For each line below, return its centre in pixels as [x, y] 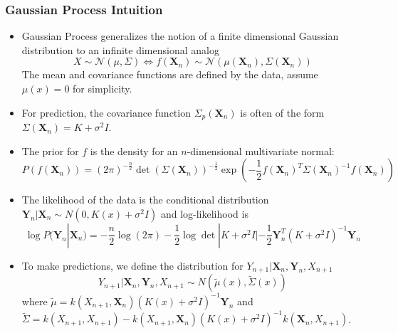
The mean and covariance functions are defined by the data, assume [170, 74]
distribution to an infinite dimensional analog [120, 49]
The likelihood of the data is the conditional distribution [145, 200]
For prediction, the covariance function [106, 112]
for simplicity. [103, 88]
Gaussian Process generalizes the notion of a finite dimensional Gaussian [180, 36]
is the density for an [134, 150]
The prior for [50, 150]
